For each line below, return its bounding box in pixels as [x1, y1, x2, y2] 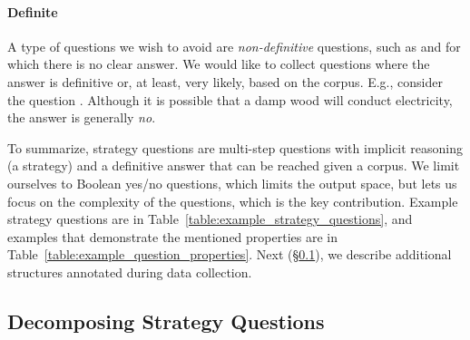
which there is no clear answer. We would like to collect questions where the [7, 54, 430, 73]
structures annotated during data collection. [7, 262, 252, 281]
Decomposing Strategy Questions [7, 306, 325, 335]
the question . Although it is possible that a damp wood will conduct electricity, [7, 90, 453, 109]
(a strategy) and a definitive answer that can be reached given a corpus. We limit [7, 156, 460, 175]
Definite [7, 2, 58, 21]
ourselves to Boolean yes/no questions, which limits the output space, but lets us [7, 173, 457, 192]
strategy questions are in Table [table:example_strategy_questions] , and [7, 209, 413, 228]
